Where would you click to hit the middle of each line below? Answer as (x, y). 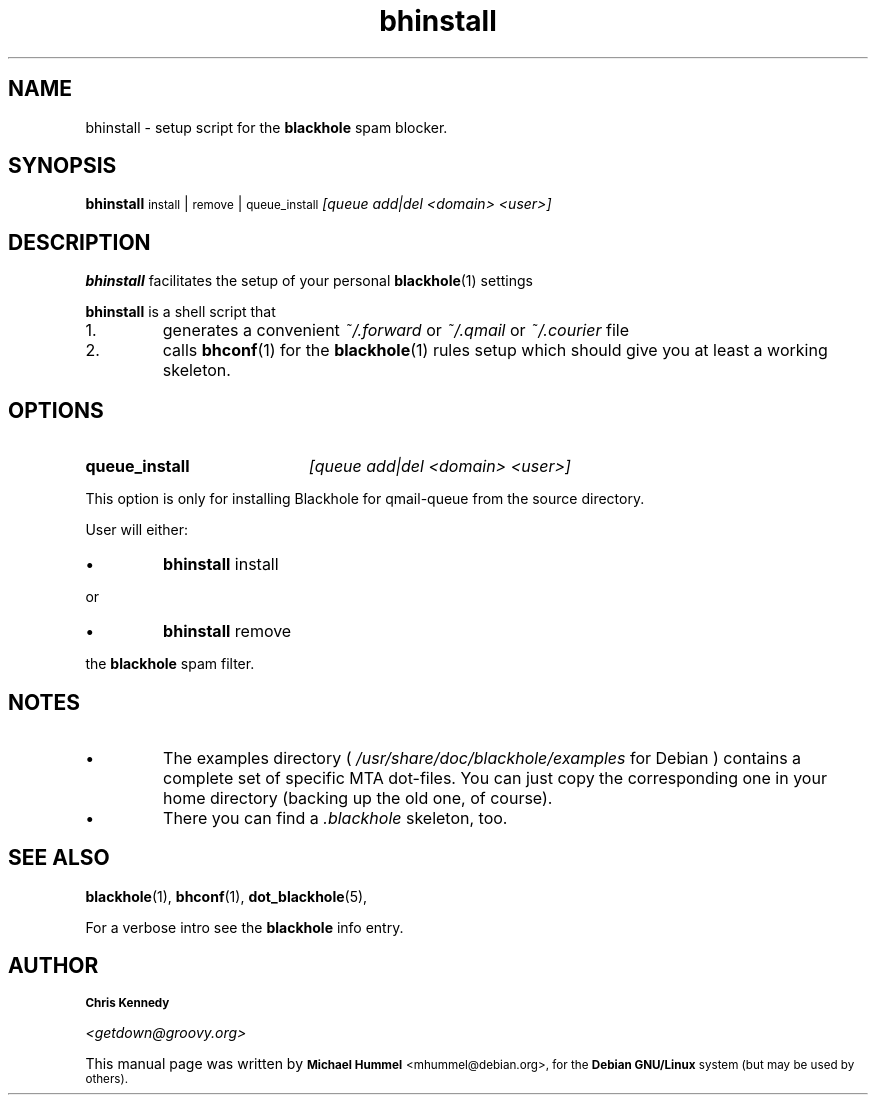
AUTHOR (53, 966)
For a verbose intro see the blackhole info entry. (244, 927)
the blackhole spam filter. (170, 664)
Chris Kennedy (127, 1002)
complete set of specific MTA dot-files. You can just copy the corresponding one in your (495, 777)
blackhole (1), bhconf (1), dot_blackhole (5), (226, 896)
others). (107, 1078)
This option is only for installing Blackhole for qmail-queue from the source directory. (365, 499)
